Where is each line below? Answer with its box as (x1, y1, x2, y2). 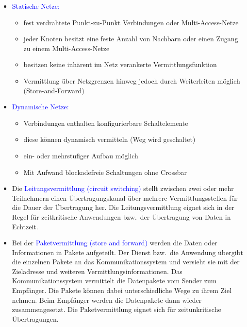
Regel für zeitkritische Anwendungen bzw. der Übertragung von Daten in (12, 211, 231, 222)
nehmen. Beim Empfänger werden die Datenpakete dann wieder (12, 294, 202, 305)
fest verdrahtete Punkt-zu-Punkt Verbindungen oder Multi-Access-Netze (23, 17, 239, 27)
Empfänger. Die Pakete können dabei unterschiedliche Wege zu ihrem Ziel (12, 285, 232, 295)
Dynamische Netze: (12, 102, 69, 112)
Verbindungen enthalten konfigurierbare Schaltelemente (23, 118, 188, 128)
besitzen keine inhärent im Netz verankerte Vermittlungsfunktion (23, 59, 217, 69)
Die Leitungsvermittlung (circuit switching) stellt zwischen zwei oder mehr (12, 183, 234, 193)
